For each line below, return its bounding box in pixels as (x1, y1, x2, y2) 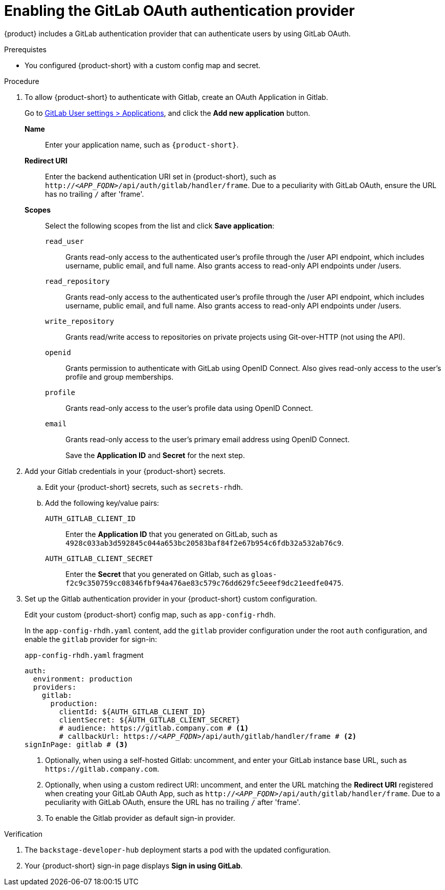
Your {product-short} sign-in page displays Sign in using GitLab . (25, 861, 243, 870)
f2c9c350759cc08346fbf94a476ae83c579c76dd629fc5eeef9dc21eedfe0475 (65, 578, 342, 587)
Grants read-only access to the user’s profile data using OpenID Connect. (65, 403, 313, 412)
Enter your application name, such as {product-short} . (45, 140, 239, 149)
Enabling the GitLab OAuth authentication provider (4, 2, 355, 19)
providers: (33, 682, 77, 691)
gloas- (251, 570, 277, 578)
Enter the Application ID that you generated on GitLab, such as (65, 529, 278, 539)
